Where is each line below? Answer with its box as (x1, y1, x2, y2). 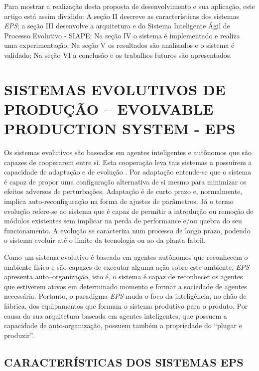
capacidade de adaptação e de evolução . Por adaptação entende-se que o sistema (4, 167, 252, 177)
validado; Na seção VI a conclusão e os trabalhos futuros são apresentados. (4, 49, 232, 60)
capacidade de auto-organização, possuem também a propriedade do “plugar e (4, 320, 242, 331)
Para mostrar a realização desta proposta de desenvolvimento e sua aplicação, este (4, 1, 255, 11)
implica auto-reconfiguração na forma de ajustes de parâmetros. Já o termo (4, 196, 234, 206)
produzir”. (4, 330, 34, 340)
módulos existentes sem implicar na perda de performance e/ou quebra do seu (4, 215, 242, 226)
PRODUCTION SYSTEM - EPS (4, 118, 236, 139)
